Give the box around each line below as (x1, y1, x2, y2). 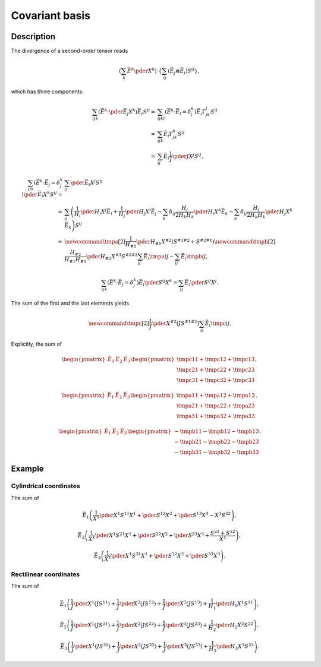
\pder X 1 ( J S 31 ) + (74, 642, 116, 650)
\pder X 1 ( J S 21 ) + (73, 621, 116, 629)
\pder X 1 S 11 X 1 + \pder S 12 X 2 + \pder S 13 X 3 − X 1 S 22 (99, 511, 231, 519)
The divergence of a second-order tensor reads (11, 48, 128, 55)
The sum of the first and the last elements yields (11, 300, 130, 307)
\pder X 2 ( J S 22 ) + (119, 621, 162, 629)
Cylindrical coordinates (11, 482, 80, 490)
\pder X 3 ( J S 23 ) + (165, 621, 208, 629)
